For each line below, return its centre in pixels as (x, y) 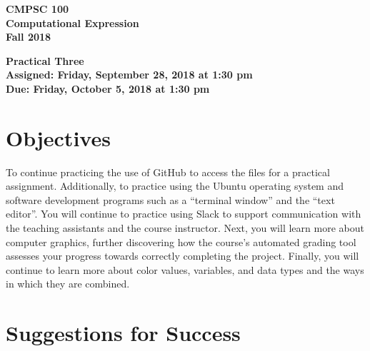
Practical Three (45, 60)
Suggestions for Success (123, 333)
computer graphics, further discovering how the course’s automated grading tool (181, 241)
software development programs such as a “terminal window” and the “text (170, 199)
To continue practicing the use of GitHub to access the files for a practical (168, 172)
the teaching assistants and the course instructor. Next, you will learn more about (185, 228)
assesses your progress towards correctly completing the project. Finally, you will (182, 256)
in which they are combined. (68, 284)
